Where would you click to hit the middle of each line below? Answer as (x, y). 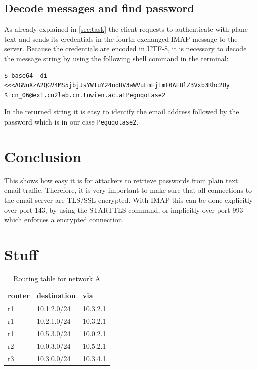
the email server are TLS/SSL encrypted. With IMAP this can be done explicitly (129, 200)
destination (56, 295)
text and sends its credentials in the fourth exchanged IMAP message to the (121, 38)
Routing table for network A (57, 278)
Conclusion (43, 156)
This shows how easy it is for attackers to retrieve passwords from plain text (121, 180)
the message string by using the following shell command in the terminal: (116, 58)
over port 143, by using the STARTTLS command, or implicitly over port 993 (124, 210)
